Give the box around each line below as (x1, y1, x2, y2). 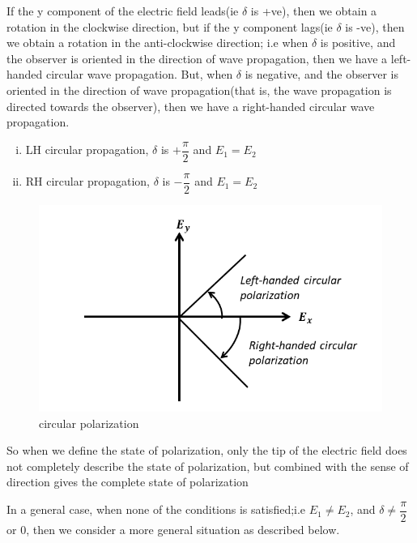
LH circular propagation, (25, 141, 149, 158)
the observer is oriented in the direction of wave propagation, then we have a (6, 49, 388, 66)
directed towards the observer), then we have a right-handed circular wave (6, 97, 375, 114)
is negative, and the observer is (245, 66, 399, 83)
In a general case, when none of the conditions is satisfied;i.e (6, 501, 306, 518)
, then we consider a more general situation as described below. (26, 520, 340, 537)
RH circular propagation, (25, 173, 150, 190)
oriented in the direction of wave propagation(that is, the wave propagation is (6, 81, 392, 98)
